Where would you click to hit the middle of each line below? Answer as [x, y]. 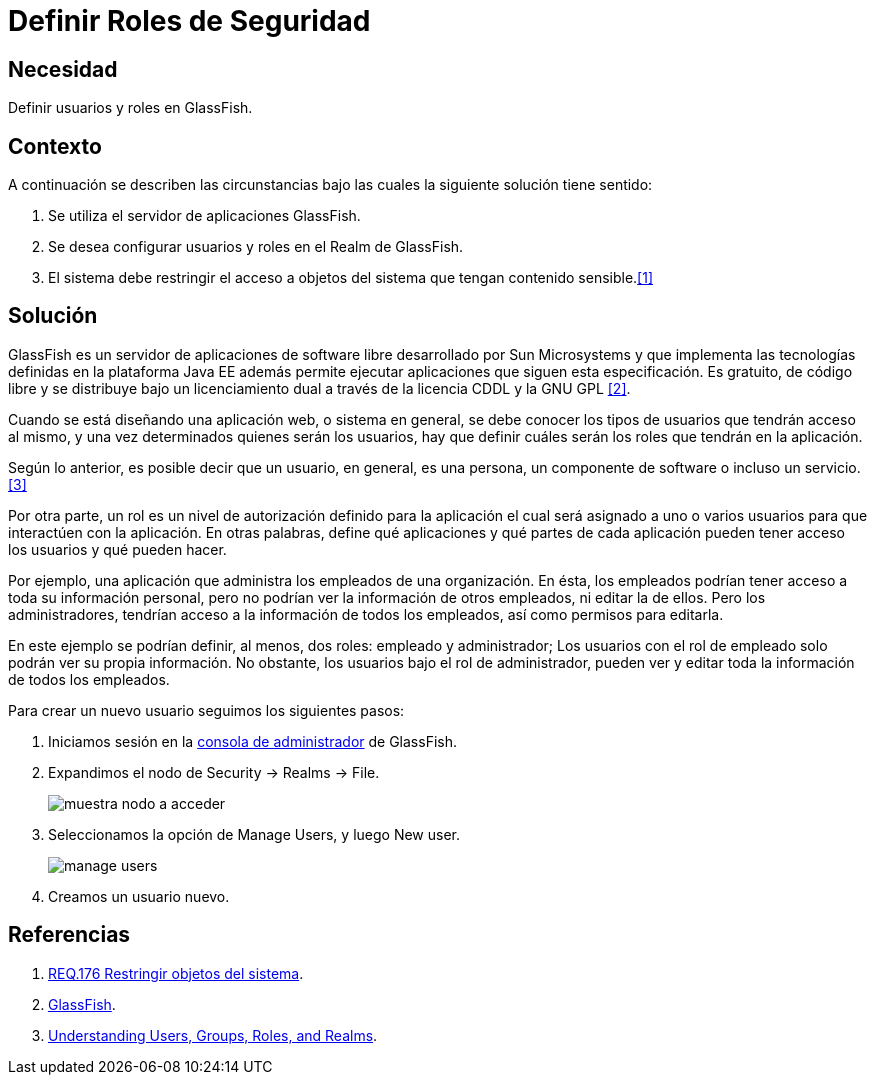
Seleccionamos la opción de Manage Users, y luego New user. [254, 834]
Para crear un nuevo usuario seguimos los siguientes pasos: [206, 710]
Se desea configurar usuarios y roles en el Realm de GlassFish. [256, 247]
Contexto [55, 146]
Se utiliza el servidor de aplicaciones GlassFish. [204, 216]
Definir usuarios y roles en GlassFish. [130, 108]
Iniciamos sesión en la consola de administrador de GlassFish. [253, 741]
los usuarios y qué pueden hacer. [117, 549]
